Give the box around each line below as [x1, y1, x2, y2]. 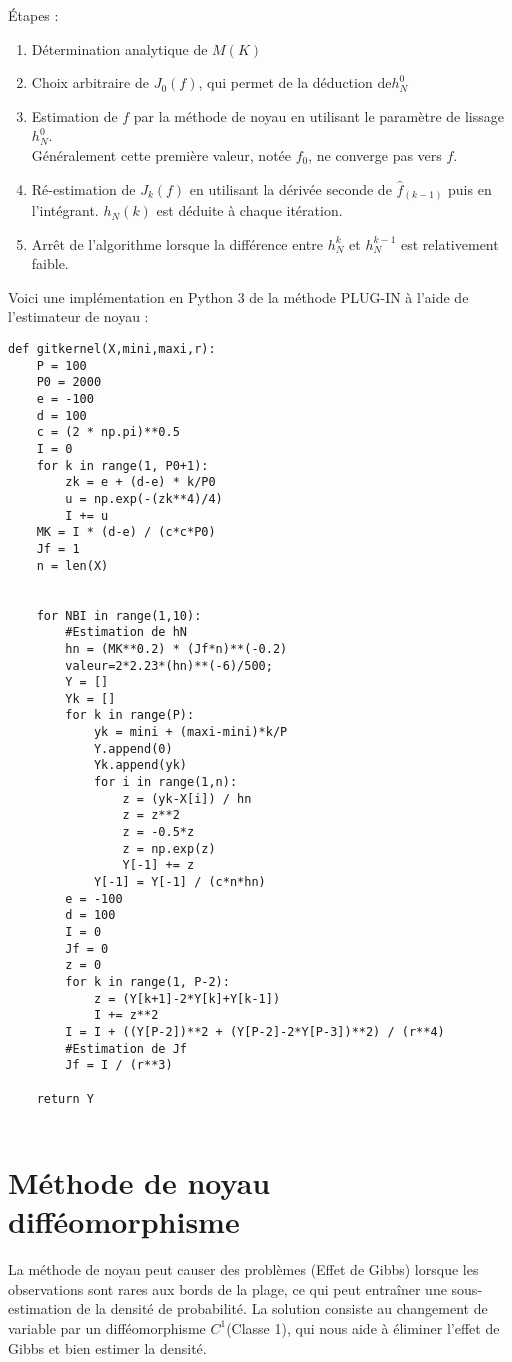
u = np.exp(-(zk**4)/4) [65, 491, 223, 506]
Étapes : [8, 5, 59, 25]
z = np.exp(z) [122, 841, 216, 856]
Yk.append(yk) [93, 758, 187, 773]
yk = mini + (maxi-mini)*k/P [93, 725, 288, 740]
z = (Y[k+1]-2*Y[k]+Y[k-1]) [93, 991, 281, 1006]
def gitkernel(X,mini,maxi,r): [8, 342, 216, 357]
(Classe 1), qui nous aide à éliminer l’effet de [226, 1317, 500, 1338]
